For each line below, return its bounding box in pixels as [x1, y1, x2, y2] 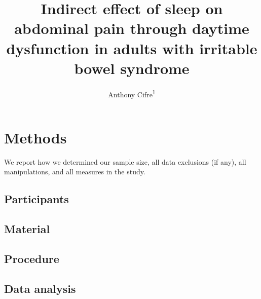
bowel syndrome [74, 57, 190, 78]
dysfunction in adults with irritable [6, 38, 257, 58]
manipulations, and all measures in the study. [4, 166, 145, 177]
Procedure [4, 251, 59, 267]
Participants [4, 191, 69, 207]
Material [4, 221, 50, 237]
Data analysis [4, 280, 76, 296]
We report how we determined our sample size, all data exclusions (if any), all [4, 156, 246, 167]
